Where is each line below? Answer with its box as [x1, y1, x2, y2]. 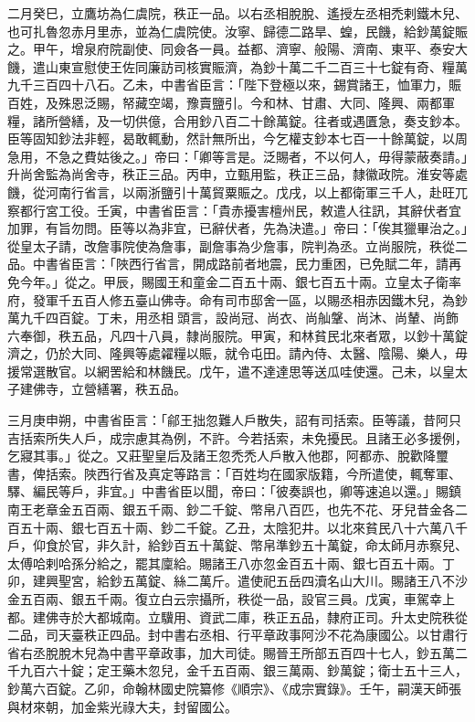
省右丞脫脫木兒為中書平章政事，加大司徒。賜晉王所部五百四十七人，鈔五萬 [7, 642, 455, 662]
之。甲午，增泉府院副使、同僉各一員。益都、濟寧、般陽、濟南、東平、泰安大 [7, 39, 468, 58]
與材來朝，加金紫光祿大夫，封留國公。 [7, 696, 237, 716]
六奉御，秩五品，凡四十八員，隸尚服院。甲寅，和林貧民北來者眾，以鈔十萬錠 [7, 325, 468, 345]
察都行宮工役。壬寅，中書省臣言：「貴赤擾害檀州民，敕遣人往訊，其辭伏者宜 [7, 200, 461, 219]
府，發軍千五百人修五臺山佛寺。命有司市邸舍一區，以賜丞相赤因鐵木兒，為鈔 [7, 290, 468, 309]
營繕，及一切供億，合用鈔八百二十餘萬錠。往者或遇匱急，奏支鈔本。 [58, 111, 468, 130]
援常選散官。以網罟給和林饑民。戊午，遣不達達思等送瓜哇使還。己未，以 [7, 361, 442, 380]
